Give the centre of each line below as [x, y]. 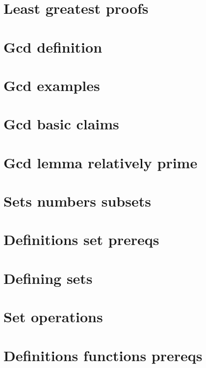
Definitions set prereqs [81, 239]
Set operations [53, 317]
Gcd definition [53, 46]
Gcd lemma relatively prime [101, 162]
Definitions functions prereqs [103, 355]
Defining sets [48, 278]
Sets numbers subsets [77, 201]
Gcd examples [52, 85]
